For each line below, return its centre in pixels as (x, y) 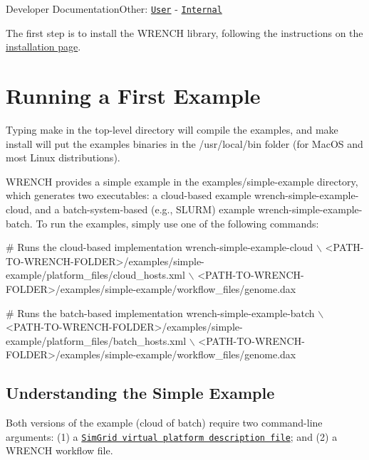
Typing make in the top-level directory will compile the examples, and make (172, 129)
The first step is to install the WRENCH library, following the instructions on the (184, 32)
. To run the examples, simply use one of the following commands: (174, 223)
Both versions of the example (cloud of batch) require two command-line (164, 423)
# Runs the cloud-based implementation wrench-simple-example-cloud (160, 247)
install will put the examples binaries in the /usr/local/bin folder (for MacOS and (184, 143)
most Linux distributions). (63, 157)
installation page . (43, 47)
